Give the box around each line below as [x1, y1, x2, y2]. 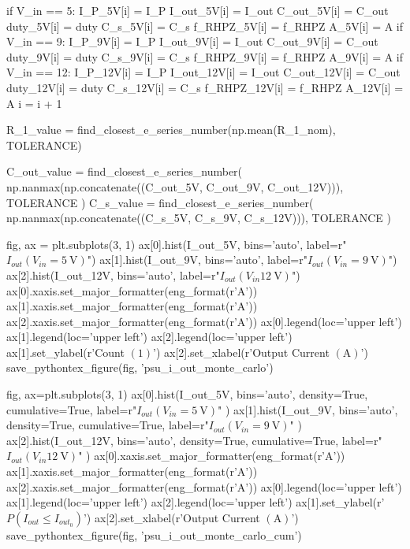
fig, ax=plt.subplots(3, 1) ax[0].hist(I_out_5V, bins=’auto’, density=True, [6, 386, 368, 402]
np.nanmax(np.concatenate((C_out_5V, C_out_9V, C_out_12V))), [6, 178, 344, 195]
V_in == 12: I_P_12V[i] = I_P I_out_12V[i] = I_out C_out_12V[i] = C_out [6, 64, 401, 80]
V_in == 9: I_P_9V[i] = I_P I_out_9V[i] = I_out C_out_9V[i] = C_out [6, 33, 378, 50]
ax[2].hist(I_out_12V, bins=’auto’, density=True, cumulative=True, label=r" [6, 432, 382, 448]
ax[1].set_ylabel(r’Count [6, 343, 125, 360]
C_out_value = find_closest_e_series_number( [6, 163, 243, 180]
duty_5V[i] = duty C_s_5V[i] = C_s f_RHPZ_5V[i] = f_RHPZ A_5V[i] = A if [6, 17, 404, 34]
